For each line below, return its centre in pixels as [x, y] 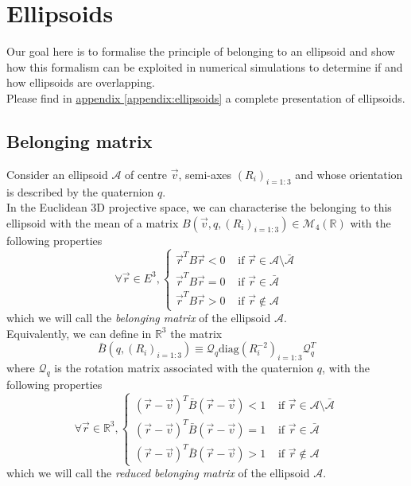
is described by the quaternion [80, 191]
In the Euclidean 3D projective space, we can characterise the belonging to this [199, 207]
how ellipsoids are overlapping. [81, 82]
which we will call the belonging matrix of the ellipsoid [139, 318]
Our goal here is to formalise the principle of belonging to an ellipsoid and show [201, 51]
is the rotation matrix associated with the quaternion [184, 367]
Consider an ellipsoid [57, 174]
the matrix [196, 333]
